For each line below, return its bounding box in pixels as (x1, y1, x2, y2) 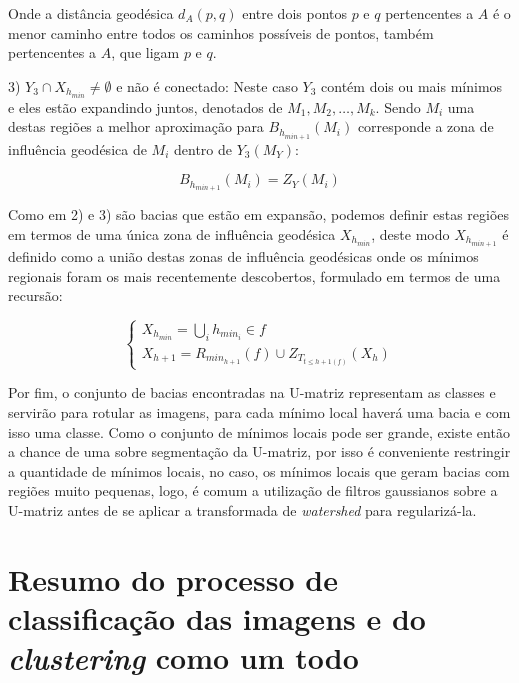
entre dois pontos (242, 3, 347, 23)
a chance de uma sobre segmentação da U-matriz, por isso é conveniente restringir (8, 441, 511, 462)
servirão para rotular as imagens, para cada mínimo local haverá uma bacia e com (8, 402, 511, 423)
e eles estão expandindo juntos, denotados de (8, 96, 283, 117)
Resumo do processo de (8, 558, 339, 599)
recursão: (8, 285, 63, 306)
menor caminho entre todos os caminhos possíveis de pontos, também (8, 22, 434, 43)
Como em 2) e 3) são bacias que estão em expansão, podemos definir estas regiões (8, 204, 510, 225)
